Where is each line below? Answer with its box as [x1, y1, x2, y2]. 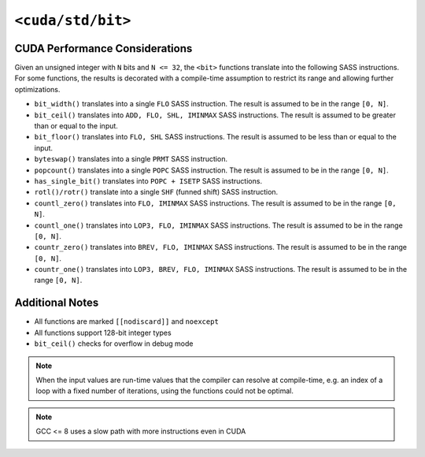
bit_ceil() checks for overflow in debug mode [34, 339, 194, 348]
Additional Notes [14, 296, 99, 310]
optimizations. [14, 84, 61, 94]
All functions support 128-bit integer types [34, 328, 172, 337]
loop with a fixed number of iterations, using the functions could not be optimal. [35, 386, 294, 396]
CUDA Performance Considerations [14, 42, 193, 55]
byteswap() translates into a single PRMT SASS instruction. [34, 154, 228, 164]
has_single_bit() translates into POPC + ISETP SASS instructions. [34, 176, 263, 185]
